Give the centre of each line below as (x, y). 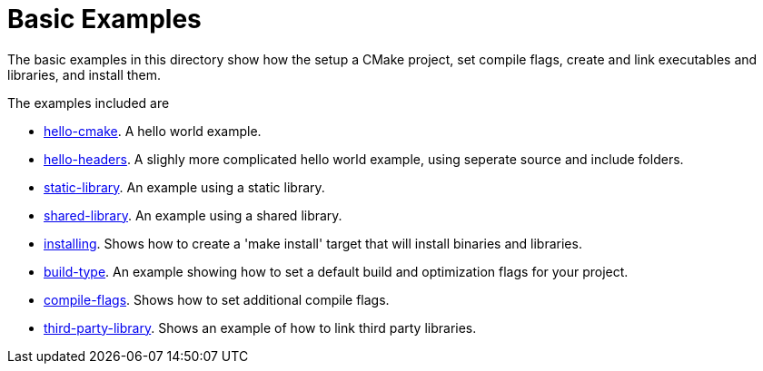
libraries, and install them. (84, 74)
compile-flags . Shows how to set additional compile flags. (217, 299)
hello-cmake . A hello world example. (153, 131)
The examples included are (89, 103)
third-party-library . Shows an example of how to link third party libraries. (260, 327)
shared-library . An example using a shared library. (193, 215)
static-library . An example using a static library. (184, 187)
